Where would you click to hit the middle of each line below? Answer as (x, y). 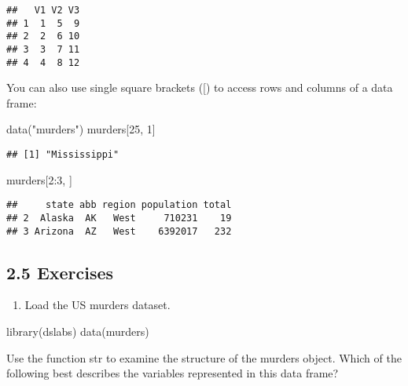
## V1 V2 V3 (43, 10)
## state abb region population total (119, 205)
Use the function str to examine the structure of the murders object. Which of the (204, 357)
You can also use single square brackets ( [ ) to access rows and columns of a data (200, 87)
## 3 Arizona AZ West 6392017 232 (119, 231)
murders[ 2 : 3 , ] (39, 179)
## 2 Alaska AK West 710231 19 (119, 218)
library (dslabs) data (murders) (78, 331)
